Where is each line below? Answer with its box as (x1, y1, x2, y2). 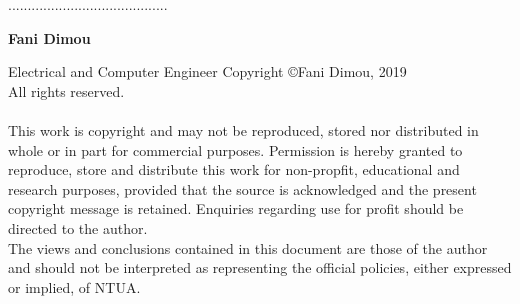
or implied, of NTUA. (8, 276, 141, 297)
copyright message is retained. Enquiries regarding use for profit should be (8, 198, 464, 219)
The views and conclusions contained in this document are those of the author (8, 237, 488, 258)
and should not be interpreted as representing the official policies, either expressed (8, 257, 512, 278)
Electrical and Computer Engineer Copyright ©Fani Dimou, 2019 (8, 61, 407, 82)
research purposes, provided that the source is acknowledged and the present (8, 178, 477, 199)
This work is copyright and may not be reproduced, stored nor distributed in (8, 119, 479, 140)
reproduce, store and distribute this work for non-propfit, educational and (8, 159, 460, 180)
